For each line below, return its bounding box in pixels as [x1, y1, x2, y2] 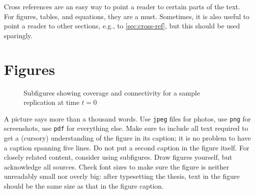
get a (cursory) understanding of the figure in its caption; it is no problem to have [4, 133, 251, 143]
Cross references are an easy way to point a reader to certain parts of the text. [4, 1, 240, 11]
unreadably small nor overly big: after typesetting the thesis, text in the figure [4, 171, 240, 181]
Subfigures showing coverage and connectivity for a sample [24, 87, 200, 97]
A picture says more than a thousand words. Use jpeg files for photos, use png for [4, 113, 251, 123]
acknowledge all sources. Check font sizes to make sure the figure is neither [4, 161, 229, 171]
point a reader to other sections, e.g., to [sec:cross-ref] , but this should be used [4, 21, 240, 31]
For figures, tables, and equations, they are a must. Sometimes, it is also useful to [4, 11, 250, 21]
